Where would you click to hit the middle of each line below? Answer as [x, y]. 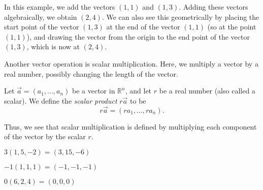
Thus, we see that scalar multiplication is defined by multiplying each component [130, 126]
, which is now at [53, 46]
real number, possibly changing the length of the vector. [91, 73]
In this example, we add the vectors [60, 7]
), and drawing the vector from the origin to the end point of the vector [138, 36]
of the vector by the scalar [45, 136]
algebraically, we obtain [41, 17]
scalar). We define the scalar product [61, 100]
